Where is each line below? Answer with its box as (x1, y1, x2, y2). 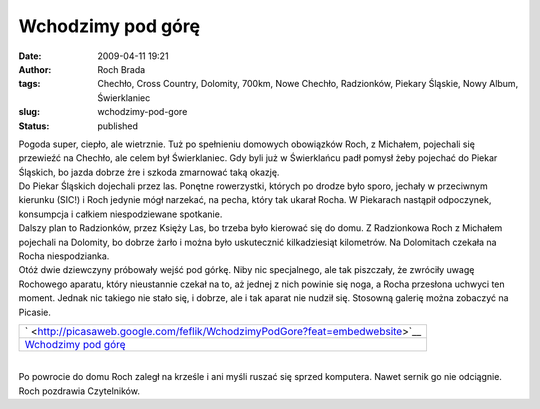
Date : (18, 50, 42, 62)
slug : (18, 106, 40, 118)
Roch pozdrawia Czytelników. (18, 385, 140, 397)
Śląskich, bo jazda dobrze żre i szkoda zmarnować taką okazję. (18, 166, 280, 178)
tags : (18, 78, 41, 90)
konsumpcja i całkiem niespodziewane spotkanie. (18, 208, 223, 220)
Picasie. (18, 306, 52, 318)
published (97, 120, 139, 132)
